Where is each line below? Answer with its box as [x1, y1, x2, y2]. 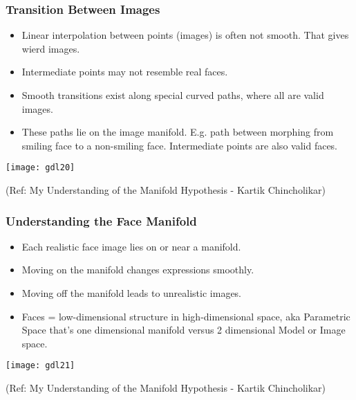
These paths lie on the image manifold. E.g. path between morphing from [21, 125, 334, 139]
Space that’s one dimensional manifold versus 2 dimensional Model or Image [21, 322, 346, 337]
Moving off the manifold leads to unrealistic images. [21, 286, 242, 300]
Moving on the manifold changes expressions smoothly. [21, 262, 254, 277]
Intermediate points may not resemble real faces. [21, 64, 228, 79]
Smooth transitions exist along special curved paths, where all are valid [21, 88, 324, 102]
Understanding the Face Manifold [6, 212, 197, 229]
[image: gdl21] [6, 361, 75, 371]
